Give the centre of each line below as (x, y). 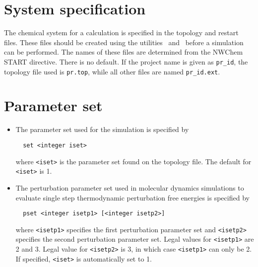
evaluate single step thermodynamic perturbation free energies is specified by (132, 197)
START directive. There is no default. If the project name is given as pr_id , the (126, 61)
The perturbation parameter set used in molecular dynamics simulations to (130, 187)
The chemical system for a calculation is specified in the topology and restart (121, 33)
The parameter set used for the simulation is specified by (102, 129)
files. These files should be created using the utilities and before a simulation (124, 42)
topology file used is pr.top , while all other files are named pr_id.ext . (112, 71)
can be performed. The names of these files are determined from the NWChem (124, 52)
